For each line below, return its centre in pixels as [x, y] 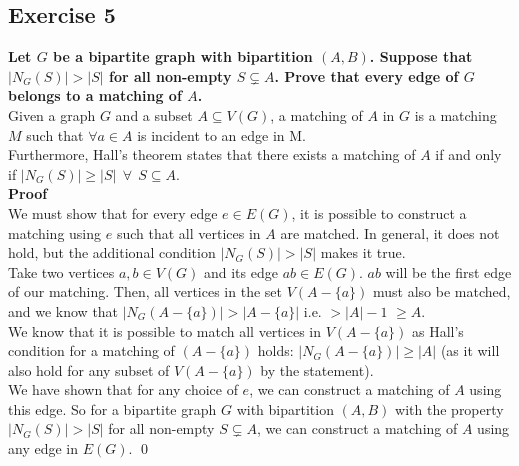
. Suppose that [421, 56]
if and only [468, 154]
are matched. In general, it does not [390, 232]
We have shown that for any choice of [123, 389]
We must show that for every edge [113, 212]
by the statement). [317, 369]
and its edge [240, 271]
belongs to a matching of [95, 95]
